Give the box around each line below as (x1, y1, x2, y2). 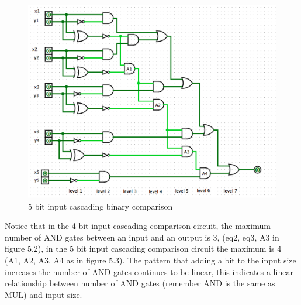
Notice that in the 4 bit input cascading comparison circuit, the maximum (5, 220, 271, 232)
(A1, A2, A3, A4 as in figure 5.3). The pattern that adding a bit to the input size (5, 253, 296, 266)
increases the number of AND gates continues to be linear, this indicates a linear (5, 265, 293, 277)
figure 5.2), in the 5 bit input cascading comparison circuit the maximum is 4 (5, 242, 282, 255)
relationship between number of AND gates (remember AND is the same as (5, 277, 275, 289)
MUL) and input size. (5, 288, 82, 300)
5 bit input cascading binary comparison (28, 200, 173, 212)
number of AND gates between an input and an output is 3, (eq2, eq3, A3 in (5, 231, 279, 243)
